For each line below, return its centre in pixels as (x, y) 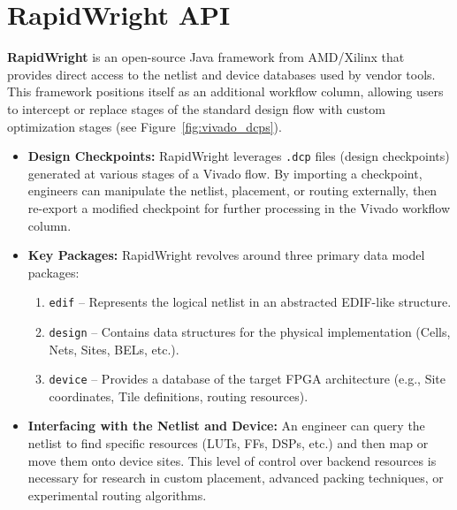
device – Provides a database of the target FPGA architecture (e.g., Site (247, 379)
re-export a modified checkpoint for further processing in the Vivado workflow (239, 207)
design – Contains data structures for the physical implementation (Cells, (250, 331)
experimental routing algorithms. (117, 495)
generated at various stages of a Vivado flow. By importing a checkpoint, (225, 173)
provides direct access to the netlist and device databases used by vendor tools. (221, 74)
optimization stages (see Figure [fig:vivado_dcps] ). (145, 126)
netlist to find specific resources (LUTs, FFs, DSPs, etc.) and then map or (228, 443)
